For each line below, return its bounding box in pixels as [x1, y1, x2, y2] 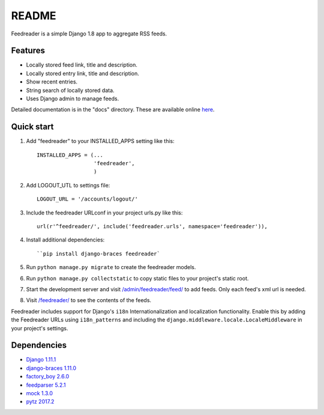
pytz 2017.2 [26, 398, 55, 405]
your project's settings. [11, 324, 68, 332]
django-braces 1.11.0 [26, 364, 77, 372]
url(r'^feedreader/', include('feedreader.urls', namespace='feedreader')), [37, 223, 268, 230]
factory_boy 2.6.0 [26, 373, 70, 380]
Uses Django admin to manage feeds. [26, 95, 119, 102]
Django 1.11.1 [26, 356, 56, 363]
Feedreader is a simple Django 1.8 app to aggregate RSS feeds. [11, 30, 167, 37]
